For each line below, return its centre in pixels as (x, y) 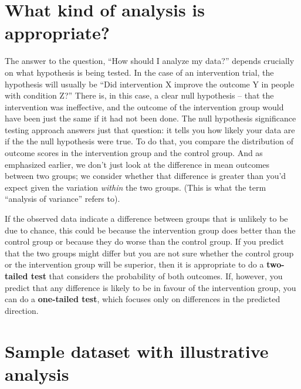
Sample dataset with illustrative (137, 351)
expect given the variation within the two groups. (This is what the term (136, 187)
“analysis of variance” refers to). (62, 199)
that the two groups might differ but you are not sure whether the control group (149, 253)
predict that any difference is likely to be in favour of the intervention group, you (150, 287)
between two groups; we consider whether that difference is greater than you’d (146, 176)
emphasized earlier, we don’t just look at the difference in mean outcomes (137, 164)
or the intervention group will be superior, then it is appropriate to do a (134, 264)
